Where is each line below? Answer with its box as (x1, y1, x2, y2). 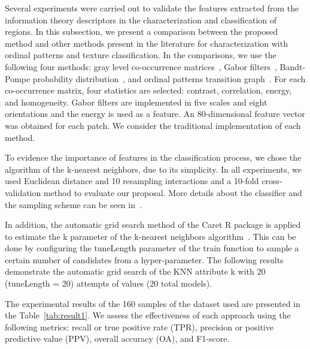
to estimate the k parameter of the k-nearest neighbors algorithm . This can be (5, 230, 296, 242)
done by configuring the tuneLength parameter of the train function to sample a (5, 242, 299, 254)
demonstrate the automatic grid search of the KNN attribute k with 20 (5, 265, 266, 278)
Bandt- (279, 60, 306, 73)
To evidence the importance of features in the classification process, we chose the (5, 151, 302, 164)
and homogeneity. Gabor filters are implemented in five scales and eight (5, 95, 268, 108)
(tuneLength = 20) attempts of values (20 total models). (5, 277, 212, 290)
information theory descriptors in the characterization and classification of (5, 13, 277, 26)
